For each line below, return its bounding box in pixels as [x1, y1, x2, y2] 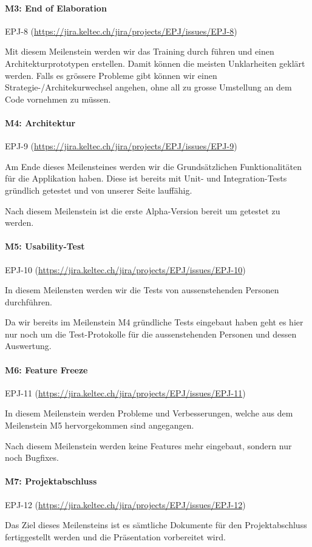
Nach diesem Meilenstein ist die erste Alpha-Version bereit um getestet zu [5, 204, 280, 217]
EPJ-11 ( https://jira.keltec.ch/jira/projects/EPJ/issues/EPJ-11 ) [5, 386, 246, 399]
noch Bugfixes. [5, 451, 59, 464]
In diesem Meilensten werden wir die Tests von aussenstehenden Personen [5, 284, 279, 296]
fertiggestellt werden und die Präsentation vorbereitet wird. [5, 530, 226, 543]
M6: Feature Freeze [5, 363, 88, 376]
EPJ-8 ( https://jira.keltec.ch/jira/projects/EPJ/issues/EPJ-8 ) [5, 24, 237, 37]
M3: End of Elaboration [5, 1, 107, 14]
